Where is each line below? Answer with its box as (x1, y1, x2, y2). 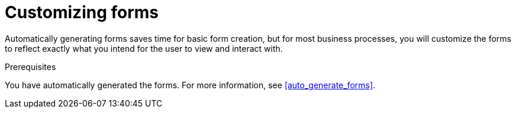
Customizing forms (5, 2, 159, 22)
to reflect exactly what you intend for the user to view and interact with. (5, 43, 283, 54)
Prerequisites (5, 61, 56, 72)
